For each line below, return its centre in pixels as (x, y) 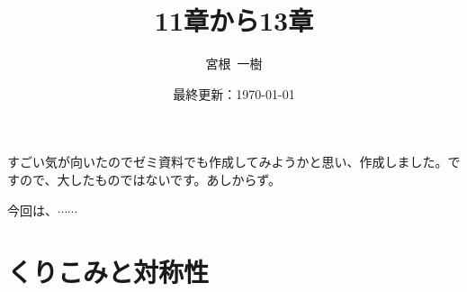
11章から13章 (234, 20)
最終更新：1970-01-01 (234, 93)
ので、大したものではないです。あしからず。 (150, 179)
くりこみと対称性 (108, 272)
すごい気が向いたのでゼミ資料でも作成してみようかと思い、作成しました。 (228, 162)
